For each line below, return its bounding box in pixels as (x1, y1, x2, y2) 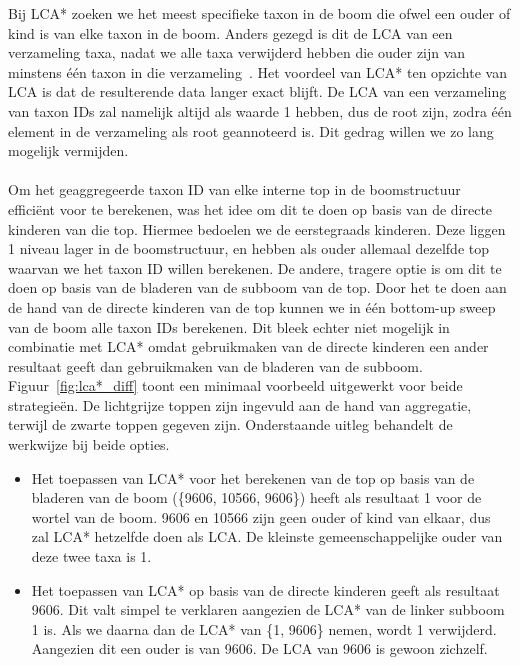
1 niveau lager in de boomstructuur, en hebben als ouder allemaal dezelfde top (8, 238, 489, 259)
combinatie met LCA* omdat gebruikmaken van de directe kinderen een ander (8, 336, 489, 357)
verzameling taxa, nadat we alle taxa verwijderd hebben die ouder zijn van (8, 42, 466, 63)
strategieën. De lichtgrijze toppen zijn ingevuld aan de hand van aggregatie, (8, 394, 472, 415)
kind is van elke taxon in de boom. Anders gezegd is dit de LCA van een (8, 22, 453, 43)
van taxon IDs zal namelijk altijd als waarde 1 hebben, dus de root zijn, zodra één (8, 100, 512, 121)
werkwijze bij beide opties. (8, 434, 170, 455)
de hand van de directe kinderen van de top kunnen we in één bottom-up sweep (8, 296, 496, 317)
